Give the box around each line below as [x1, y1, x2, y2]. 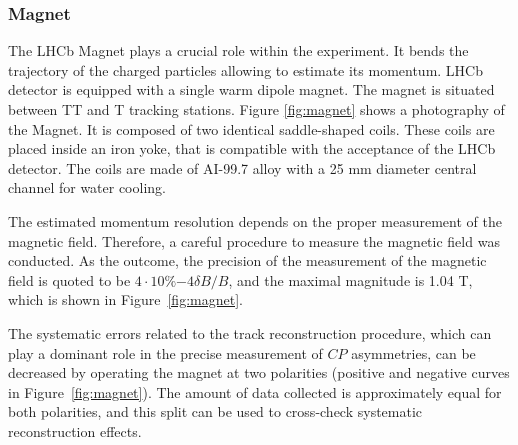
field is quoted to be [8, 269, 131, 290]
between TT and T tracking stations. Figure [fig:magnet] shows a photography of [8, 99, 505, 119]
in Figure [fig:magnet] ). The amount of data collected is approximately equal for [8, 381, 502, 402]
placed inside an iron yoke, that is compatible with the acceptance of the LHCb [8, 138, 496, 159]
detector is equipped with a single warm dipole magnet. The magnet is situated [8, 79, 495, 100]
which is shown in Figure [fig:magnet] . [8, 289, 243, 310]
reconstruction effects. [8, 420, 142, 441]
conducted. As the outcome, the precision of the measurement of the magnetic [8, 250, 487, 271]
